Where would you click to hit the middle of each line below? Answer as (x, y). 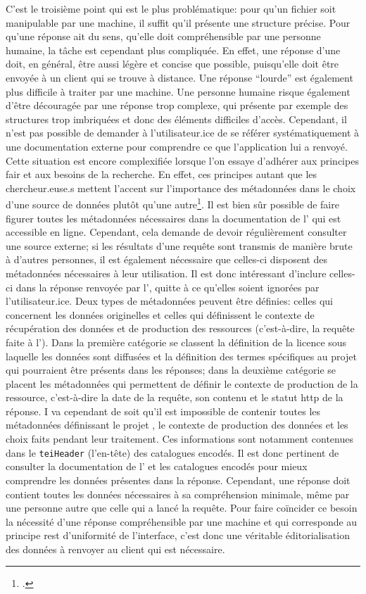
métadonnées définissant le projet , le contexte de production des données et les (177, 425)
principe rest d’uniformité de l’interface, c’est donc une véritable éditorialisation (178, 535)
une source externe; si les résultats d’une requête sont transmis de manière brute (179, 245)
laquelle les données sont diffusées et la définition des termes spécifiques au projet (181, 356)
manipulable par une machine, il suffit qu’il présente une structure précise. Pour (178, 22)
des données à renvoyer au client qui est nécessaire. (115, 549)
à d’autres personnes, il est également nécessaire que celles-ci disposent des (166, 259)
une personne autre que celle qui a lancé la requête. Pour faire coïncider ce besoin (182, 508)
